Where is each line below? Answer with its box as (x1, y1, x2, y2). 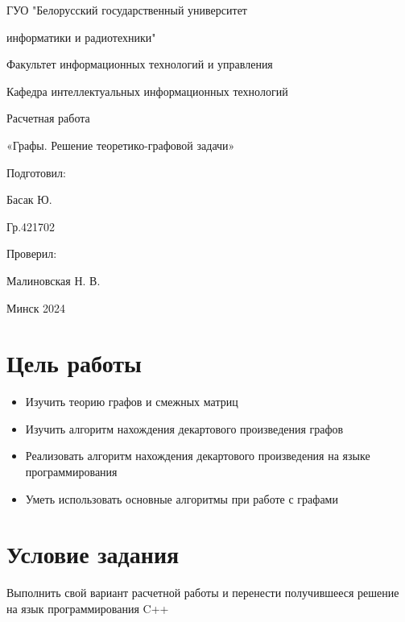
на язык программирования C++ (6, 599, 169, 616)
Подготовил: (6, 164, 66, 180)
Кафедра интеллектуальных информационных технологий (6, 82, 288, 99)
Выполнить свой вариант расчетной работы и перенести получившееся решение (6, 584, 399, 601)
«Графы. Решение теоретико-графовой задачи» (6, 136, 235, 153)
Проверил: (6, 245, 57, 262)
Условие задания (6, 537, 180, 570)
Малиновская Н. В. (6, 272, 101, 288)
